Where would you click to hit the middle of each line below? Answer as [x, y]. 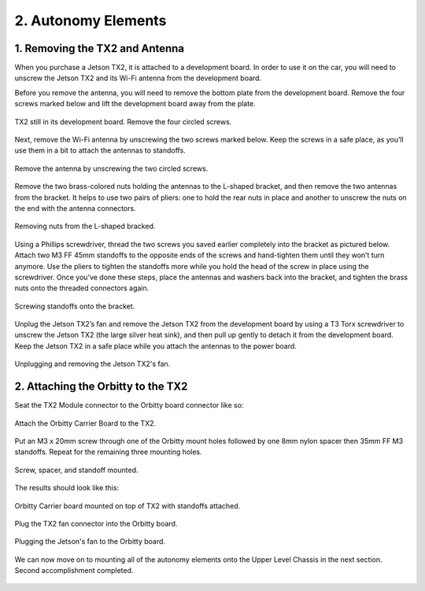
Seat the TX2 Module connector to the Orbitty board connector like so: [129, 405]
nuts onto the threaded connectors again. [82, 288]
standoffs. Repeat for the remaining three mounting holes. [108, 452]
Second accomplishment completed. [74, 571]
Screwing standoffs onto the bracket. [75, 306]
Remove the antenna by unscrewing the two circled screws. [111, 168]
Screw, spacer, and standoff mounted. [76, 470]
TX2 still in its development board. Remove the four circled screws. [123, 121]
